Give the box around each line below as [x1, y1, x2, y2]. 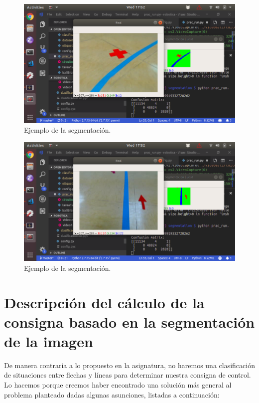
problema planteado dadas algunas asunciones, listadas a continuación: [4, 389, 220, 400]
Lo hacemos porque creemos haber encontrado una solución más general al [4, 380, 232, 390]
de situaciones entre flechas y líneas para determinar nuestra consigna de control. [4, 370, 251, 380]
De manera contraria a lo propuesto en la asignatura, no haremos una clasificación [4, 360, 255, 370]
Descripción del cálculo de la [4, 292, 205, 312]
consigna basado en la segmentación [4, 311, 255, 332]
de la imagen [4, 331, 93, 351]
